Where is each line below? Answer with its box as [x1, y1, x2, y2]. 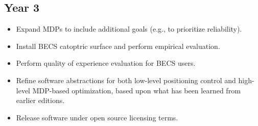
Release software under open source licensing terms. [16, 112, 178, 122]
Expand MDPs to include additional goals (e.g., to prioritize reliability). [16, 23, 242, 34]
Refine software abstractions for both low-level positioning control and [16, 74, 236, 85]
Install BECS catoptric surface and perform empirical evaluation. [16, 40, 220, 51]
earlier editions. [16, 95, 65, 106]
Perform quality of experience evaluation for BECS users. [16, 58, 196, 68]
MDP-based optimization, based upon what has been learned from [32, 85, 241, 95]
